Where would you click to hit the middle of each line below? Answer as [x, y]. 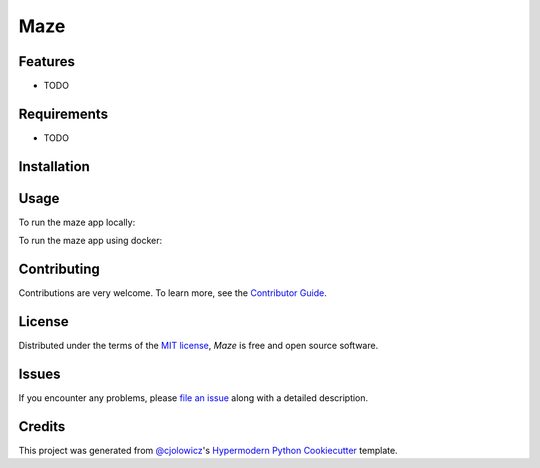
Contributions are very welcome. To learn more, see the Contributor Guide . [172, 293]
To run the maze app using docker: [90, 241]
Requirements [63, 113]
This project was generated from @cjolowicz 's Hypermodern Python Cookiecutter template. [208, 450]
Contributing [59, 269]
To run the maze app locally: [77, 222]
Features [46, 61]
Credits [42, 426]
